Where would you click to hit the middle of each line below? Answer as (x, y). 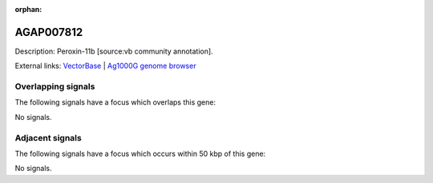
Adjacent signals (48, 137)
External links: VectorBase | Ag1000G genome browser (105, 66)
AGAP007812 (49, 32)
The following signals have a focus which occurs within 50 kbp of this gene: (140, 153)
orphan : (28, 9)
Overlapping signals (55, 86)
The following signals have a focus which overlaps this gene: (115, 102)
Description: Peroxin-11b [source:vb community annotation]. (114, 51)
